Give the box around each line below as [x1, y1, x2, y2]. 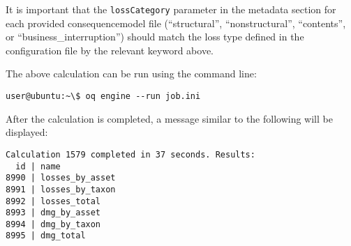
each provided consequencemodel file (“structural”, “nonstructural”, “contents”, [6, 15, 346, 30]
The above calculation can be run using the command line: [6, 66, 257, 81]
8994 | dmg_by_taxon [6, 219, 101, 229]
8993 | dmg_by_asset [6, 208, 101, 218]
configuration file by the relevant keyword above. [6, 43, 214, 57]
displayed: [6, 125, 48, 139]
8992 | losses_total [6, 196, 101, 206]
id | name [15, 161, 61, 171]
